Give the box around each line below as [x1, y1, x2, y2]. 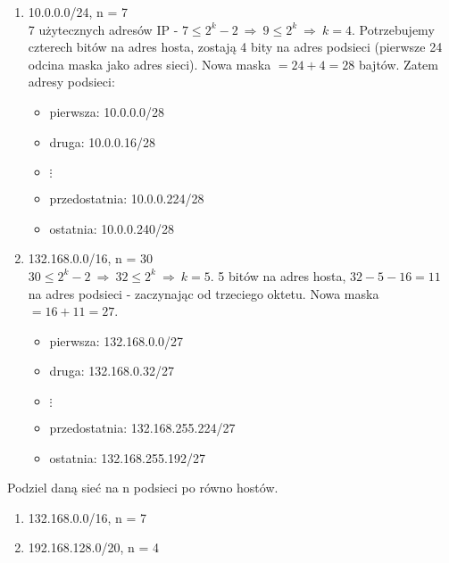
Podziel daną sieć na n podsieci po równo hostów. [7, 478, 279, 497]
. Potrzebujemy [351, 20, 435, 38]
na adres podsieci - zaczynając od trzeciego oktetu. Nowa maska [28, 284, 379, 302]
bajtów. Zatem [358, 54, 438, 73]
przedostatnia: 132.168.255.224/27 [49, 418, 236, 436]
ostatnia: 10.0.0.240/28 [49, 219, 174, 237]
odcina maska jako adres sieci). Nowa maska [28, 54, 271, 73]
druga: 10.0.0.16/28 [49, 132, 155, 151]
